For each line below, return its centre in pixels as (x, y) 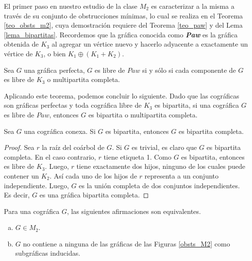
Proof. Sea (19, 147)
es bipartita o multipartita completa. (143, 114)
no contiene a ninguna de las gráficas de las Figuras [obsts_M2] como (126, 243)
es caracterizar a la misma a (193, 6)
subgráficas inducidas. (48, 253)
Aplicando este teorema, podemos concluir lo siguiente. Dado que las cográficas (122, 95)
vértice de (18, 53)
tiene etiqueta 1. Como (137, 156)
